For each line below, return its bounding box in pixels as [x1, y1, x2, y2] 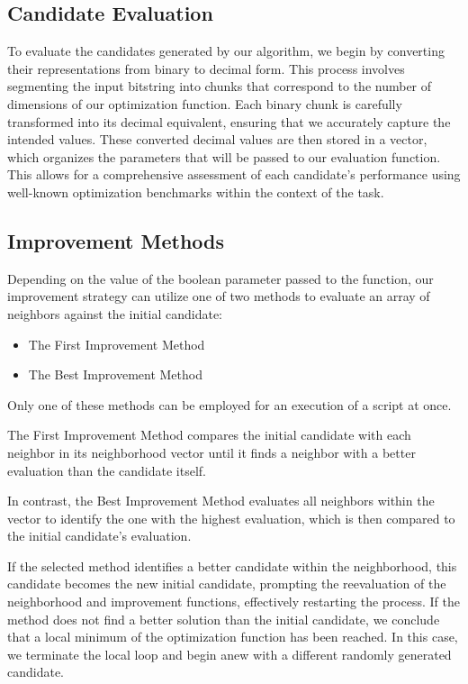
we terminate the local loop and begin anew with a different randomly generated [7, 644, 452, 663]
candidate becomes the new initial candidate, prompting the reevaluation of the [7, 574, 446, 593]
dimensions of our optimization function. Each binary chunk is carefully [7, 94, 402, 113]
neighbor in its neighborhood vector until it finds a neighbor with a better [7, 442, 416, 461]
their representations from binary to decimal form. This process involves [7, 59, 405, 78]
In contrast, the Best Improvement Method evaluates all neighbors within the [7, 491, 435, 510]
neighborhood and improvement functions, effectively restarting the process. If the [7, 592, 460, 611]
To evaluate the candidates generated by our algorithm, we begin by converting [7, 41, 445, 60]
